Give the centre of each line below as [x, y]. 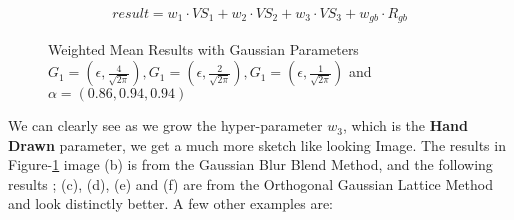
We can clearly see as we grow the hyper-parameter [165, 125]
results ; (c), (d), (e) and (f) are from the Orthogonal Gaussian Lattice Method [250, 183]
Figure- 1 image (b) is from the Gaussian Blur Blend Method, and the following [250, 164]
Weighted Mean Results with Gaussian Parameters [203, 49]
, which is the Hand [405, 125]
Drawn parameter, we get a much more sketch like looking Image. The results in [257, 144]
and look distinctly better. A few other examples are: [170, 203]
